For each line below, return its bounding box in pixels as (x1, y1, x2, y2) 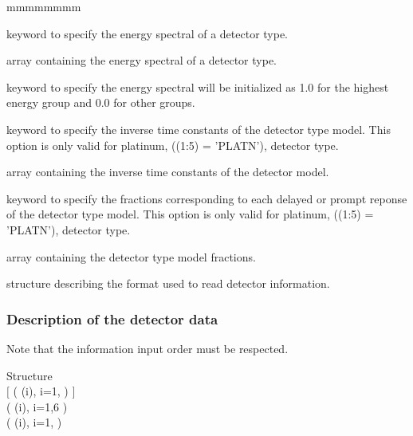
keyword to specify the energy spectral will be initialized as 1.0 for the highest (6, 78, 389, 95)
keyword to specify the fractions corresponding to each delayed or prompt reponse (6, 190, 407, 206)
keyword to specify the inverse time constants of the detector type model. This (6, 120, 391, 137)
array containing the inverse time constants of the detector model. (6, 163, 329, 180)
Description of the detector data (6, 308, 218, 328)
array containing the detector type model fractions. (6, 248, 256, 265)
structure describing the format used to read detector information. (6, 275, 330, 292)
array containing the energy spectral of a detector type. (6, 52, 277, 69)
